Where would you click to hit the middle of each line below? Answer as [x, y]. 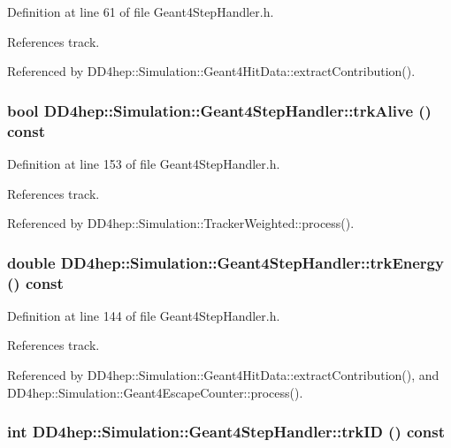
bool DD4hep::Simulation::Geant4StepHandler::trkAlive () [219, 110]
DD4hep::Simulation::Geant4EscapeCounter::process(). [155, 392]
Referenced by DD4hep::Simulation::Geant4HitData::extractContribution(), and [223, 375]
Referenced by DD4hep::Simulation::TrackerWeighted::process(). [181, 223]
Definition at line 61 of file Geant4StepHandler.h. [141, 11]
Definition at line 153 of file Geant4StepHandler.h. [144, 163]
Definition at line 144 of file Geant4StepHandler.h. [144, 315]
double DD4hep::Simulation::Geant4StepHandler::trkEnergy [225, 262]
